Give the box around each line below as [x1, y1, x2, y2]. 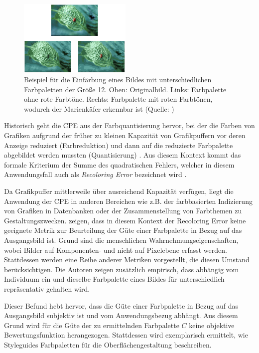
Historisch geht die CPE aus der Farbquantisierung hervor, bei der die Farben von [4, 120, 255, 131]
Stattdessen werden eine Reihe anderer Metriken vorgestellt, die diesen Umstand [4, 254, 250, 265]
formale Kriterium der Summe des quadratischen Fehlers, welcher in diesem [4, 159, 235, 170]
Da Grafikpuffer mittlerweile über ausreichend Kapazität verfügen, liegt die [4, 186, 234, 196]
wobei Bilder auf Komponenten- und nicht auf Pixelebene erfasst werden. [4, 244, 227, 255]
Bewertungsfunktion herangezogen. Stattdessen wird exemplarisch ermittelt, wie [4, 330, 248, 340]
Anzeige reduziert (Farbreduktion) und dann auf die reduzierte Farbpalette [4, 140, 233, 150]
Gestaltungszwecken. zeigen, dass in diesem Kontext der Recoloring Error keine [4, 215, 246, 225]
